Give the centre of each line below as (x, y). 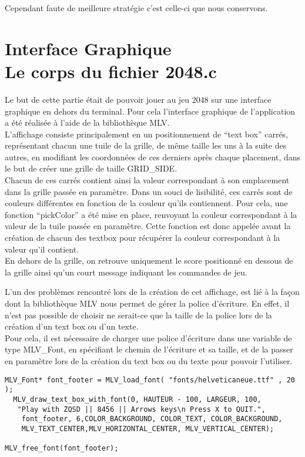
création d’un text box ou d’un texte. (72, 326)
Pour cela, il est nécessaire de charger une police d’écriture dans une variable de (148, 337)
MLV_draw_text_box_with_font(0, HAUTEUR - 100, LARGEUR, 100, (137, 399)
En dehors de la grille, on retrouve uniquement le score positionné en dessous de (149, 261)
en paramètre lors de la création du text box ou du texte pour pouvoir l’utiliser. (149, 360)
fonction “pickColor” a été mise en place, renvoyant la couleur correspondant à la (151, 214)
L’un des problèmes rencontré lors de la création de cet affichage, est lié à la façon (152, 292)
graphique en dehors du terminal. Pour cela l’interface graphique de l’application (150, 111)
